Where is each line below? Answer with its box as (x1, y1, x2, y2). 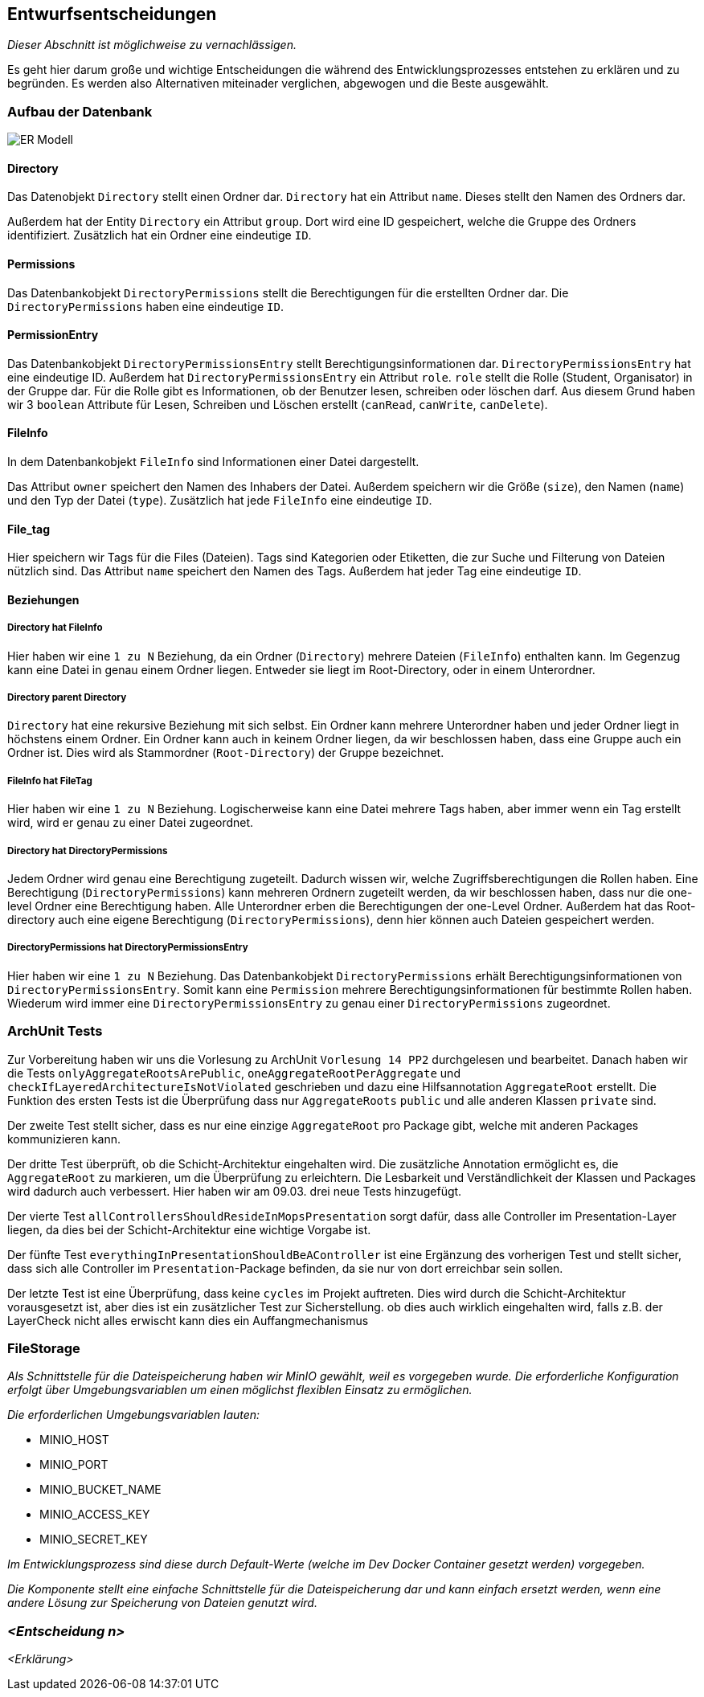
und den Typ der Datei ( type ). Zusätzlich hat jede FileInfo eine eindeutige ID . (7, 493, 432, 508)
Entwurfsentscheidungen (7, 4, 217, 24)
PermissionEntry (7, 328, 99, 342)
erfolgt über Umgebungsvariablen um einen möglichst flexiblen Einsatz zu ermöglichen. (7, 1383, 473, 1397)
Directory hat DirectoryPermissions (7, 844, 168, 857)
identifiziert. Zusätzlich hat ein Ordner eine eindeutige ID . (7, 228, 312, 243)
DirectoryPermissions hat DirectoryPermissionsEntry (7, 942, 248, 954)
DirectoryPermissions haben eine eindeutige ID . (7, 299, 284, 313)
